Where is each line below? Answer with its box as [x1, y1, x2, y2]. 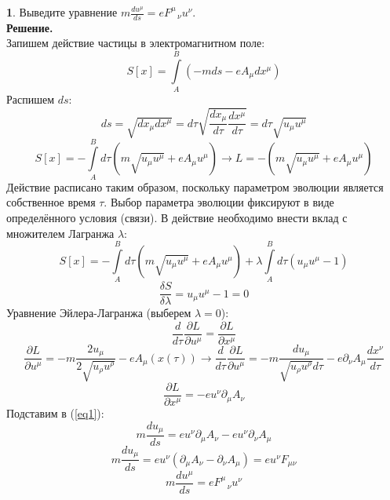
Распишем [6, 91, 55, 108]
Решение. [6, 19, 53, 35]
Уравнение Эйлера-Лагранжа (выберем [6, 305, 191, 321]
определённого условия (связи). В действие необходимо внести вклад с [6, 209, 348, 225]
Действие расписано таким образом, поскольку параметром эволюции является [6, 178, 384, 195]
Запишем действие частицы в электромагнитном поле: [6, 35, 265, 51]
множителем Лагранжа [6, 224, 115, 241]
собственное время [6, 194, 96, 210]
